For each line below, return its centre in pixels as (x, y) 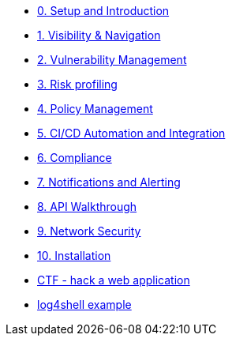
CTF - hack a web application (114, 280)
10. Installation (74, 256)
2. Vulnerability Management (112, 60)
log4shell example (84, 304)
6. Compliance (75, 158)
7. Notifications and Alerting (109, 182)
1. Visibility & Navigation (99, 35)
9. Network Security (89, 231)
